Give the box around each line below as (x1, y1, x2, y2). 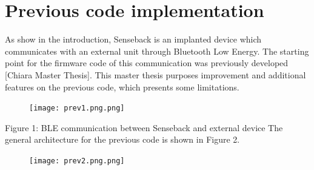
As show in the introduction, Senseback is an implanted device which (5, 33, 262, 46)
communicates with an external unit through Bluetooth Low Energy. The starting (5, 44, 309, 57)
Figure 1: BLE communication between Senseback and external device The (5, 121, 283, 134)
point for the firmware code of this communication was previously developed (5, 56, 289, 69)
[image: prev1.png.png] (29, 104, 125, 113)
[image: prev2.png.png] (29, 156, 125, 165)
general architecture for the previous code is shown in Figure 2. (5, 133, 240, 146)
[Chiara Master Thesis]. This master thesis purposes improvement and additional (5, 68, 306, 81)
